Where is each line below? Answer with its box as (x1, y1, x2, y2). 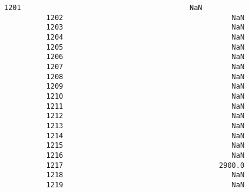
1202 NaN (46, 13, 245, 22)
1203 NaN (46, 23, 245, 32)
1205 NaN (46, 43, 245, 51)
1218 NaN (46, 171, 245, 180)
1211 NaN (46, 102, 245, 110)
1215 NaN (46, 141, 245, 150)
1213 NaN (46, 121, 245, 130)
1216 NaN (46, 151, 245, 160)
